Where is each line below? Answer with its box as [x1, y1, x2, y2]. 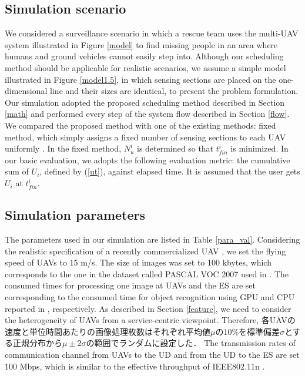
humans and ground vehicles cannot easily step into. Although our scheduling [5, 50, 284, 62]
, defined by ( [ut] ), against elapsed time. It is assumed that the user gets [39, 165, 300, 177]
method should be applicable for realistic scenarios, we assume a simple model [5, 61, 286, 73]
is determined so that [136, 142, 214, 155]
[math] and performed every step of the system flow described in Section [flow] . [5, 108, 290, 120]
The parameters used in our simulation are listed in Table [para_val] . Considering [5, 233, 300, 245]
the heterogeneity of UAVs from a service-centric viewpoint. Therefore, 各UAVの [5, 314, 296, 326]
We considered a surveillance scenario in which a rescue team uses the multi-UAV [5, 27, 299, 39]
